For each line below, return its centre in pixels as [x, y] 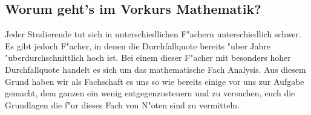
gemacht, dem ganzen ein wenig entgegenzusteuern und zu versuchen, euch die [150, 93]
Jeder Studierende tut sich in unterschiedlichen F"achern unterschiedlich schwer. [153, 34]
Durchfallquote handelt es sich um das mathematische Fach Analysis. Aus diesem [155, 69]
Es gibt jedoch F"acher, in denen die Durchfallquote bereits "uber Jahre [138, 45]
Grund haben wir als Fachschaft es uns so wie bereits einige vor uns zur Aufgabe [155, 81]
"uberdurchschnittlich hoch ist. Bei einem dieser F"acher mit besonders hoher [148, 57]
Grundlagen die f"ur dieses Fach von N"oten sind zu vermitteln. [122, 104]
